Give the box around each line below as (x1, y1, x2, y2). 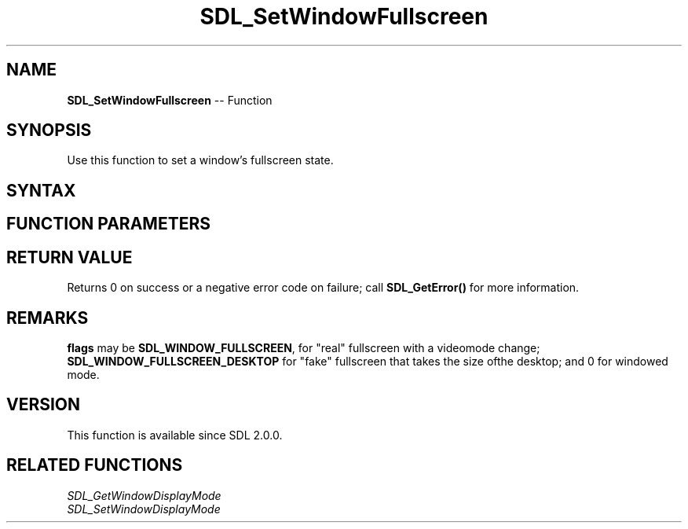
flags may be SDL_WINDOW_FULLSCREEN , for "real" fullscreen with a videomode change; (67, 340, 540, 355)
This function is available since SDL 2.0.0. (67, 428, 283, 442)
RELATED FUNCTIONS (6, 455, 183, 476)
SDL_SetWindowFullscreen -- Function (67, 93, 273, 107)
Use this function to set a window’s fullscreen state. (67, 153, 334, 167)
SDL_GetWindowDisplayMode (67, 488, 221, 502)
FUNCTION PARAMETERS (6, 214, 210, 234)
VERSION (6, 395, 81, 415)
